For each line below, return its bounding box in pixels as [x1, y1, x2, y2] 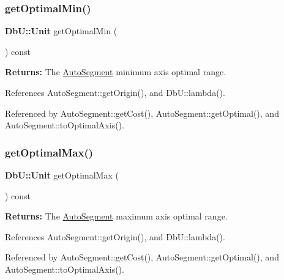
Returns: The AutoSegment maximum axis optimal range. [5, 210, 228, 223]
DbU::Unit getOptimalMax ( [5, 169, 119, 181]
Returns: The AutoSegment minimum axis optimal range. [5, 65, 226, 78]
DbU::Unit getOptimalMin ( [5, 24, 118, 37]
